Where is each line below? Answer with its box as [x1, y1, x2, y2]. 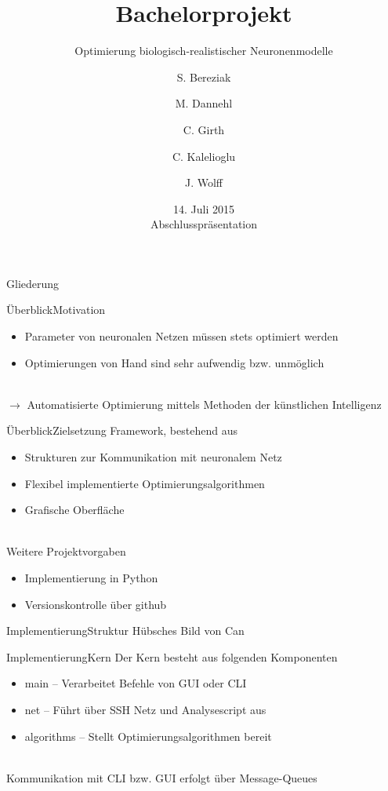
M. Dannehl [175, 95, 233, 111]
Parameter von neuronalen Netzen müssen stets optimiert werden [24, 328, 339, 344]
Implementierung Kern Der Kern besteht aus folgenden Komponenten [6, 648, 338, 665]
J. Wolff [184, 174, 223, 191]
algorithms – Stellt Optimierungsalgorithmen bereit [24, 727, 272, 744]
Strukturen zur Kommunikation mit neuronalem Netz [24, 449, 282, 465]
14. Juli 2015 [173, 200, 234, 217]
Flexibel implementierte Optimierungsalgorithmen [24, 475, 265, 491]
